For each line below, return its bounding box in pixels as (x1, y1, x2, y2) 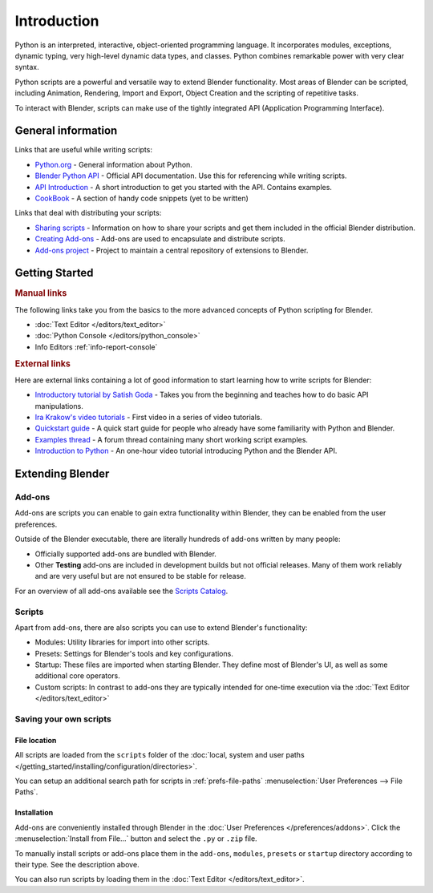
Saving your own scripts (14, 713, 111, 725)
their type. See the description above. (14, 859, 140, 869)
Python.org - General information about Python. (34, 160, 192, 169)
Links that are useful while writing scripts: (14, 145, 152, 155)
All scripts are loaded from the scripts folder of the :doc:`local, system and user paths (14, 750, 305, 760)
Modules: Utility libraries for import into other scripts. (34, 637, 210, 647)
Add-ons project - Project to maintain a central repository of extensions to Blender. (34, 245, 309, 255)
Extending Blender (14, 467, 110, 481)
